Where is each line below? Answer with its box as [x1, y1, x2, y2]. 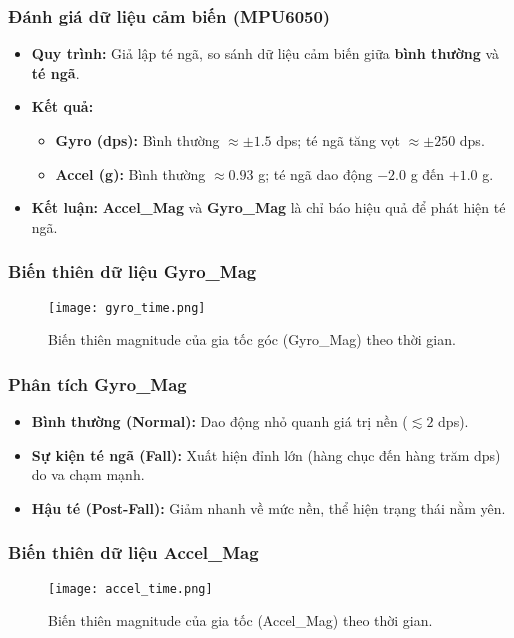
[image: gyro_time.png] [48, 300, 206, 315]
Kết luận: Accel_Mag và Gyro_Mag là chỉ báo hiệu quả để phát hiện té [31, 197, 506, 218]
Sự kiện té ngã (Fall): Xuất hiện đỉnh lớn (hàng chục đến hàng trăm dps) [31, 444, 501, 465]
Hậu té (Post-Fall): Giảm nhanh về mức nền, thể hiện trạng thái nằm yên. [31, 497, 506, 518]
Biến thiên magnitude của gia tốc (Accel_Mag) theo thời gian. [48, 610, 433, 631]
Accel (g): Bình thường [55, 163, 206, 184]
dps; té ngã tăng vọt [276, 130, 400, 150]
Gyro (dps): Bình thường [55, 130, 220, 150]
